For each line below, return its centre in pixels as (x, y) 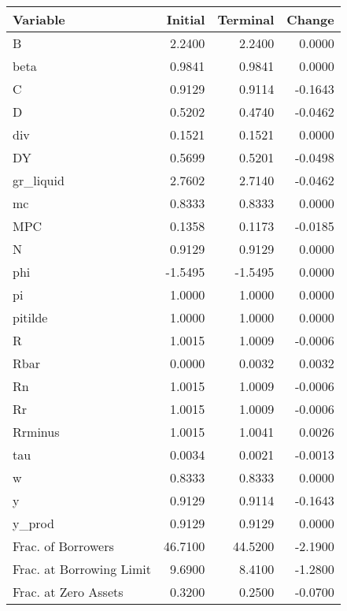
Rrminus (36, 432)
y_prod (33, 523)
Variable (39, 19)
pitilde (30, 317)
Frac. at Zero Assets (68, 592)
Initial (186, 19)
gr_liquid (39, 180)
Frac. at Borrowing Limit (82, 569)
